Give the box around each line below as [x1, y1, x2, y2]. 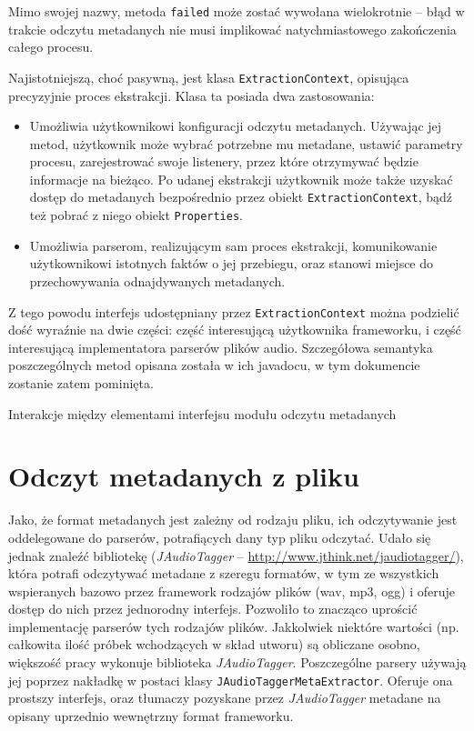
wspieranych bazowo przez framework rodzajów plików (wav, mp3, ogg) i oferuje [8, 581, 456, 600]
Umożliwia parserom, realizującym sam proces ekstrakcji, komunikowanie [29, 235, 438, 255]
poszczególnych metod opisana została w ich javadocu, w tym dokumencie [8, 355, 420, 375]
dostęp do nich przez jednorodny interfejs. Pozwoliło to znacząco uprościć [8, 599, 418, 618]
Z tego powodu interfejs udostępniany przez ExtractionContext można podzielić [8, 302, 459, 321]
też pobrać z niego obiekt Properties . [29, 205, 243, 225]
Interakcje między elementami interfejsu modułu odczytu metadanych [8, 404, 397, 423]
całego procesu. [8, 37, 94, 56]
